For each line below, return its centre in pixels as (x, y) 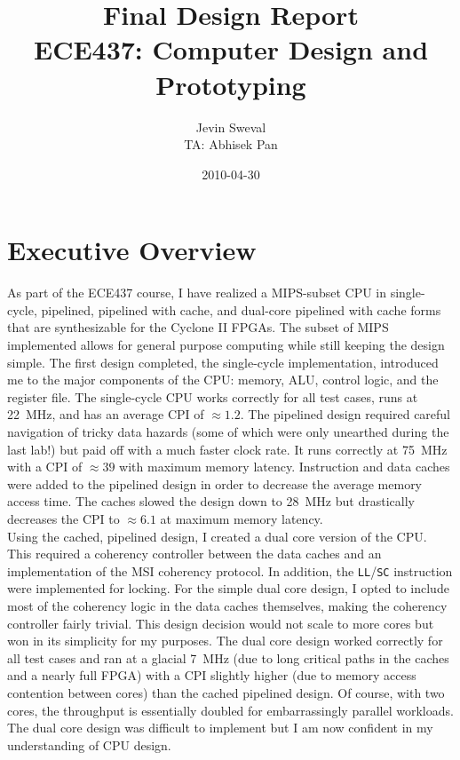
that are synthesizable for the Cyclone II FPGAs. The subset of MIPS (198, 327)
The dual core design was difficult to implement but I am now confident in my (220, 728)
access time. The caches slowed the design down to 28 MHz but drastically (211, 501)
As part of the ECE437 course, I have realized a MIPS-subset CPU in (197, 293)
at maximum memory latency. (242, 518)
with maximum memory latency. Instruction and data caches (285, 467)
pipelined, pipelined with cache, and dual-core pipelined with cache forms (241, 309)
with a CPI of (45, 467)
